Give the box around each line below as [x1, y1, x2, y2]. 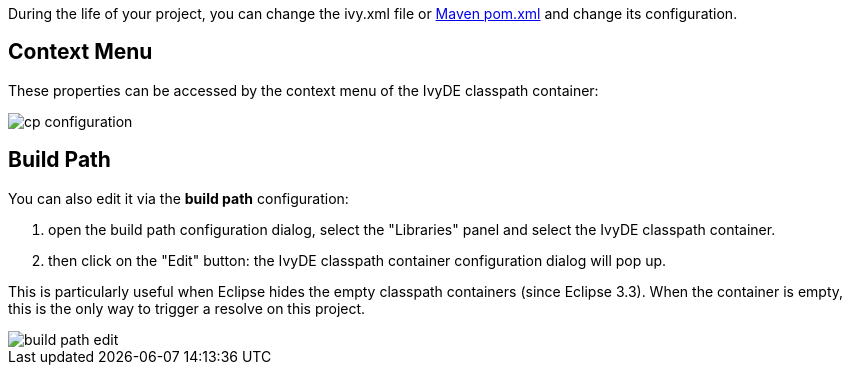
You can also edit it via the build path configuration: [8, 189, 349, 207]
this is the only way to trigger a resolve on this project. [8, 299, 366, 317]
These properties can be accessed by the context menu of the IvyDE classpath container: [8, 81, 599, 99]
